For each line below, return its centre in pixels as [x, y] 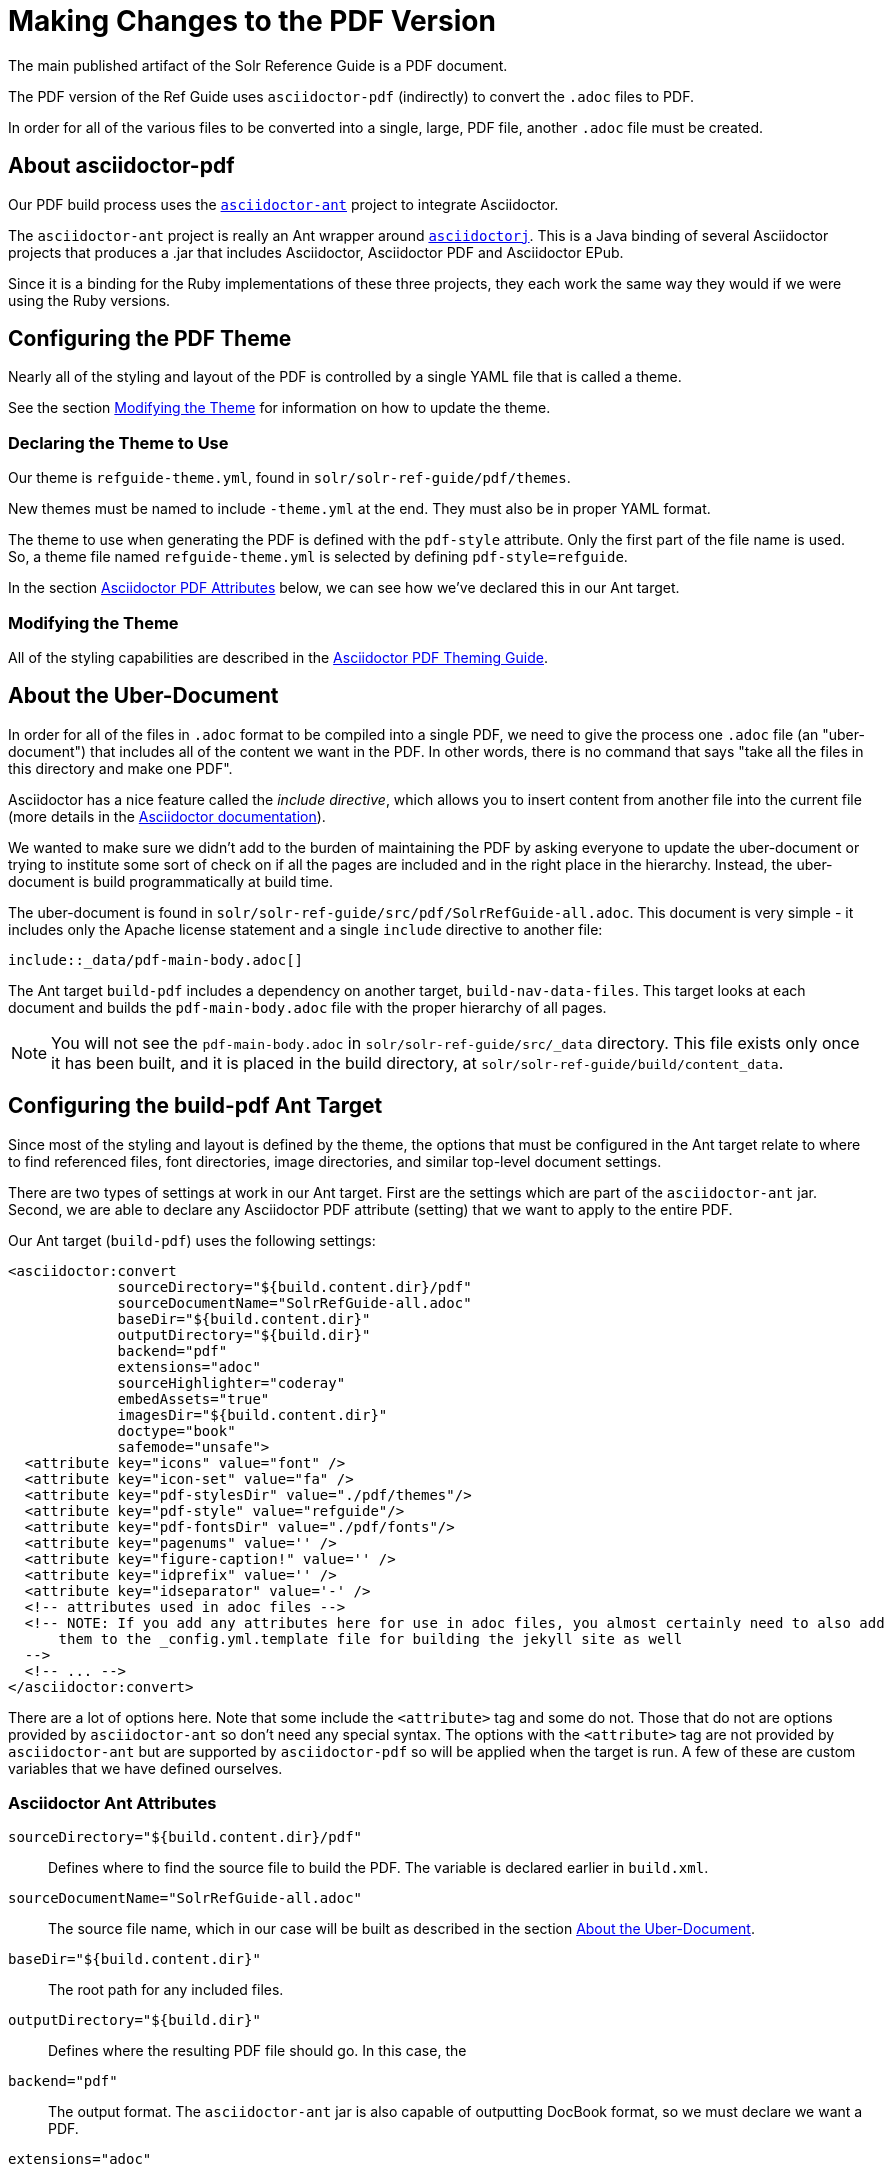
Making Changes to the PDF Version [252, 21]
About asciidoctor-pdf [121, 166]
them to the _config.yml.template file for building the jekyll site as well [370, 1638]
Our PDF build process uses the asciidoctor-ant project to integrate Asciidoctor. [283, 204]
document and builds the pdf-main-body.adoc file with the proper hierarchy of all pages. [307, 1007]
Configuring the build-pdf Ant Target [195, 1106]
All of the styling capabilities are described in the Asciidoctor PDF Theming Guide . [278, 657]
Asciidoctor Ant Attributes [112, 1803]
